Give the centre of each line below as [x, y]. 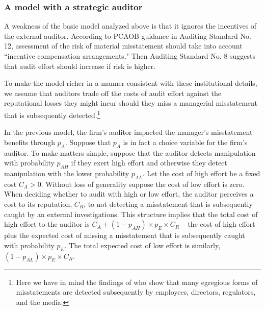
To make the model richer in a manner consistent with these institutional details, [131, 83]
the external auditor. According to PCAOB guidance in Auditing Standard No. [128, 35]
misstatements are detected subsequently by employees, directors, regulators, [136, 292]
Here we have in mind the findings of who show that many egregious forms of [137, 282]
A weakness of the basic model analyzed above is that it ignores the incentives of [130, 26]
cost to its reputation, [38, 204]
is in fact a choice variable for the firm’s [185, 142]
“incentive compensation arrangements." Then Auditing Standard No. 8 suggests [130, 56]
